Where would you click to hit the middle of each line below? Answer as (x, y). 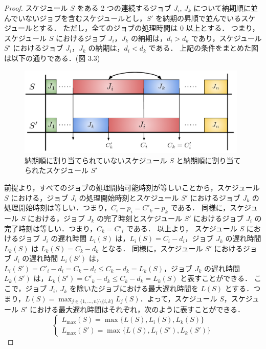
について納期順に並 (226, 8)
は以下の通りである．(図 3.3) (52, 58)
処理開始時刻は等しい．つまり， (58, 208)
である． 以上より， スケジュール (182, 228)
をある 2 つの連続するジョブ (124, 8)
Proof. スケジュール (36, 8)
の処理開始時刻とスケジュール (129, 197)
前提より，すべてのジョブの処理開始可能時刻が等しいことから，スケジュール (132, 187)
